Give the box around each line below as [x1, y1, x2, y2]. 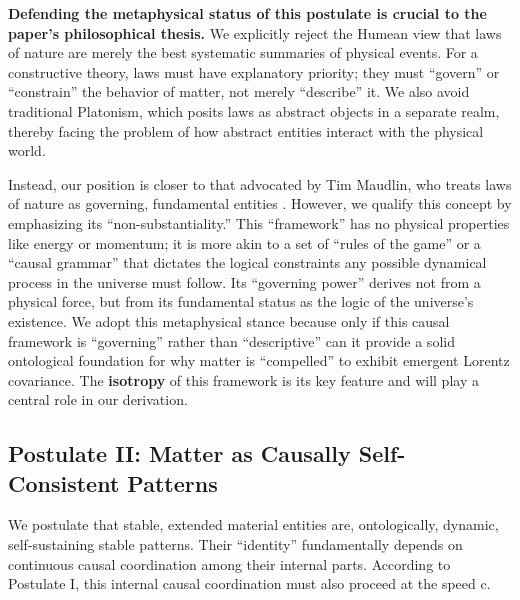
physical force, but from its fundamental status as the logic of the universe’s [8, 291, 474, 312]
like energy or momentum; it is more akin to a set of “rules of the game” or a [8, 232, 481, 253]
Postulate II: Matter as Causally [8, 438, 351, 469]
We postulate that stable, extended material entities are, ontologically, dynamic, [8, 514, 499, 535]
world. [8, 140, 46, 161]
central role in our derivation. [8, 389, 188, 410]
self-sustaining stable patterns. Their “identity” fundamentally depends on [8, 534, 463, 555]
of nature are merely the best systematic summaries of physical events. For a [8, 42, 478, 63]
